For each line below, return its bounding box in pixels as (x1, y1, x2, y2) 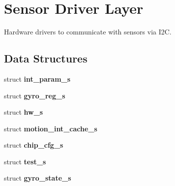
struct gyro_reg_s (4, 90, 65, 100)
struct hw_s (4, 107, 43, 117)
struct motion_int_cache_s (4, 123, 97, 133)
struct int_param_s (4, 73, 71, 84)
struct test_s (4, 156, 46, 166)
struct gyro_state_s (4, 173, 71, 183)
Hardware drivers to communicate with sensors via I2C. (4, 27, 172, 37)
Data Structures (4, 51, 87, 66)
